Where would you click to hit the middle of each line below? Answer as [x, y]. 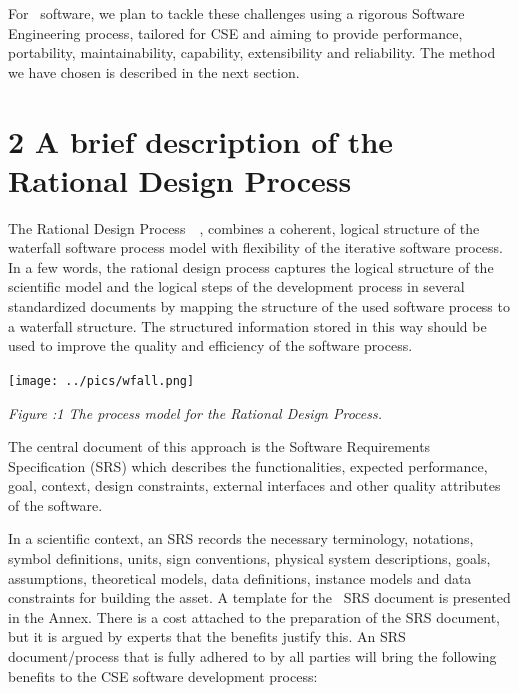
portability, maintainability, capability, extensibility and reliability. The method [252, 52]
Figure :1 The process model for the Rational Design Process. [195, 412]
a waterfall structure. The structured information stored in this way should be [247, 325]
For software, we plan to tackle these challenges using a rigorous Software [236, 13]
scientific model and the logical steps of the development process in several [236, 286]
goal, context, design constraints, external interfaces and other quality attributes [254, 485]
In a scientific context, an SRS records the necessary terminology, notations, [241, 538]
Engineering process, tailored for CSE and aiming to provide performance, [235, 32]
